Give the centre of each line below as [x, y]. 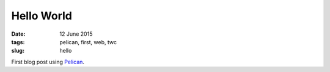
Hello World [42, 16]
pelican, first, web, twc [88, 42]
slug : [18, 51]
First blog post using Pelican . [48, 62]
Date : [18, 34]
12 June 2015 [76, 34]
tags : [18, 42]
